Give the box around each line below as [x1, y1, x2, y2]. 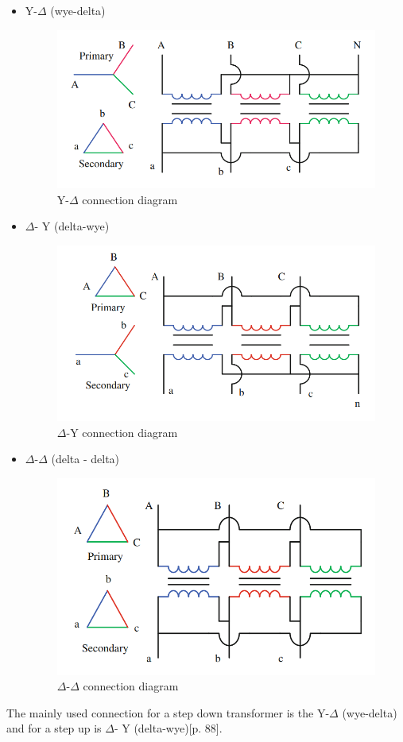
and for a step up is [6, 720, 102, 736]
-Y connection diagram [66, 423, 178, 440]
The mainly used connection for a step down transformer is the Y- [6, 704, 330, 721]
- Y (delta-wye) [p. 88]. [114, 720, 223, 736]
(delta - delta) [51, 450, 120, 467]
